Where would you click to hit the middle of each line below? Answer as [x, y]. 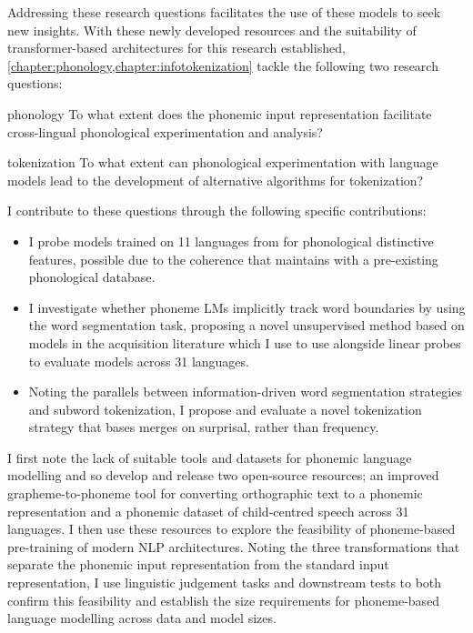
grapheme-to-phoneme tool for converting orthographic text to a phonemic [215, 493]
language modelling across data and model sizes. [142, 618]
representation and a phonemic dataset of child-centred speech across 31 [208, 511]
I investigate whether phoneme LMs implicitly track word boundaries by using [247, 307]
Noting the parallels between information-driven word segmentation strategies [245, 392]
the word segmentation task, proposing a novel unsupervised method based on [247, 325]
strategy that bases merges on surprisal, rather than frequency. [204, 427]
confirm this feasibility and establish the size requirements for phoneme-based [224, 600]
